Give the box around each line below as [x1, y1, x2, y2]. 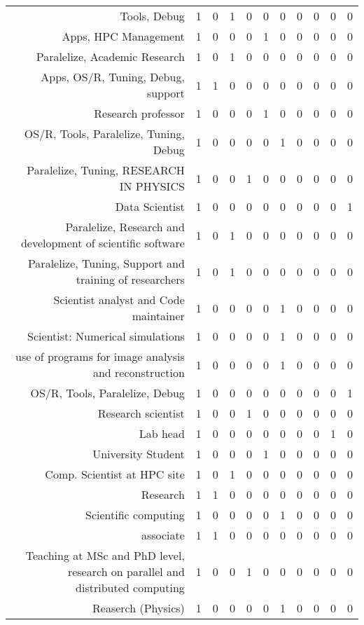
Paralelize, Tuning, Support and [27, 255, 185, 271]
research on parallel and [67, 563, 185, 579]
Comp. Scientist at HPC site [45, 466, 185, 482]
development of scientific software [20, 235, 185, 251]
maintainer [132, 308, 185, 324]
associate [141, 527, 185, 543]
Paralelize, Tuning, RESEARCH [27, 162, 185, 178]
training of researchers [76, 271, 185, 287]
